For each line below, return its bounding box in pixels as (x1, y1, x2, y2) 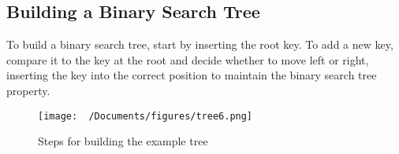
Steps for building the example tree (38, 133, 208, 149)
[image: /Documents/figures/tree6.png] (38, 110, 253, 122)
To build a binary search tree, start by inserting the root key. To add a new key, (6, 36, 393, 53)
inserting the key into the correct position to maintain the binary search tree (6, 67, 377, 83)
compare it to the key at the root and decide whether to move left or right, (6, 51, 369, 68)
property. (6, 82, 50, 98)
